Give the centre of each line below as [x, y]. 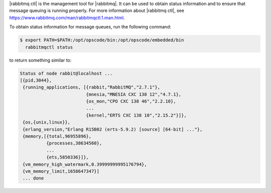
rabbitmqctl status [49, 47]
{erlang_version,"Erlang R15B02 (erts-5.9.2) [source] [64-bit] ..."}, [113, 129]
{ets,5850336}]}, [67, 157]
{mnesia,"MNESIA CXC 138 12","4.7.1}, [134, 94]
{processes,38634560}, [74, 143]
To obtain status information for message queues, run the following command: [90, 27]
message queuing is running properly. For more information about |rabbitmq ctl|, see [97, 10]
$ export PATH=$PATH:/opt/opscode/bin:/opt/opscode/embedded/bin [102, 40]
